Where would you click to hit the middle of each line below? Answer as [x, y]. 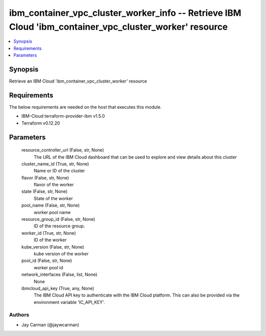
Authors [19, 315]
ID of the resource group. [59, 226]
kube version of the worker [61, 253]
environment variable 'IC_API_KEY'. [69, 302]
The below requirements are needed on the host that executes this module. [85, 107]
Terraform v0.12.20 [41, 123]
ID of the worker [50, 240]
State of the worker [53, 198]
